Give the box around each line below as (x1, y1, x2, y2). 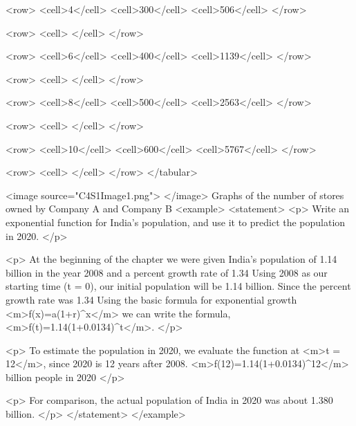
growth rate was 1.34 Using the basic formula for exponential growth (6, 292, 297, 306)
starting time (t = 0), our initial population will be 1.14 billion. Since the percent (6, 279, 351, 293)
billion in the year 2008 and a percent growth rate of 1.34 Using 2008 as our (6, 265, 328, 279)
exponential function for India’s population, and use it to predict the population (6, 214, 346, 229)
